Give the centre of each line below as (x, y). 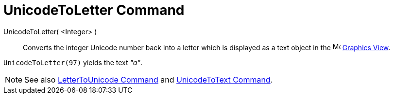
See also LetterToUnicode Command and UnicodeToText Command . (149, 79)
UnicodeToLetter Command (94, 10)
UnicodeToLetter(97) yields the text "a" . (73, 62)
